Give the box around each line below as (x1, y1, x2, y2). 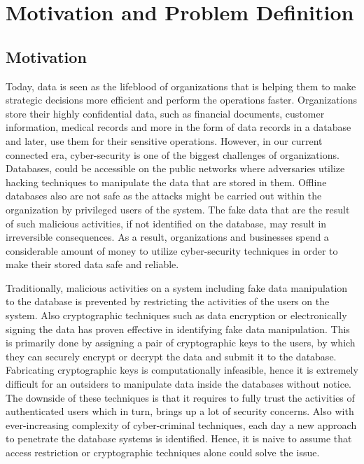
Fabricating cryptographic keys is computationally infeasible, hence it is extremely (6, 363, 358, 377)
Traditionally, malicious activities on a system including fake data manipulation (6, 280, 348, 295)
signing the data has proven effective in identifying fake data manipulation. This (6, 321, 350, 336)
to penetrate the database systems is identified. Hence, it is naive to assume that (6, 431, 352, 446)
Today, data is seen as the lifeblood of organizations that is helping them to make (6, 78, 356, 93)
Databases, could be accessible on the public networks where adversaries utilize (6, 161, 345, 176)
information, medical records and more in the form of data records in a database (6, 120, 351, 134)
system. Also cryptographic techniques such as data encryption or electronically (6, 308, 347, 323)
